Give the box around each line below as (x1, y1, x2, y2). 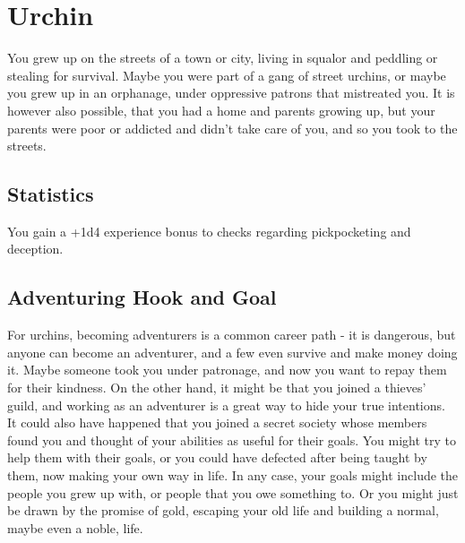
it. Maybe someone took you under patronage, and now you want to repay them (7, 360, 447, 379)
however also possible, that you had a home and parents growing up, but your (7, 100, 435, 119)
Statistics (7, 180, 94, 208)
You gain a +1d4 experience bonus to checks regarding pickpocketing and (7, 221, 411, 240)
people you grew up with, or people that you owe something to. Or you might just (7, 483, 459, 502)
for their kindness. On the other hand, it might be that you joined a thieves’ (7, 378, 426, 397)
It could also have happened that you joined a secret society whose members (7, 413, 427, 432)
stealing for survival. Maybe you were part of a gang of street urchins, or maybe (7, 65, 446, 84)
